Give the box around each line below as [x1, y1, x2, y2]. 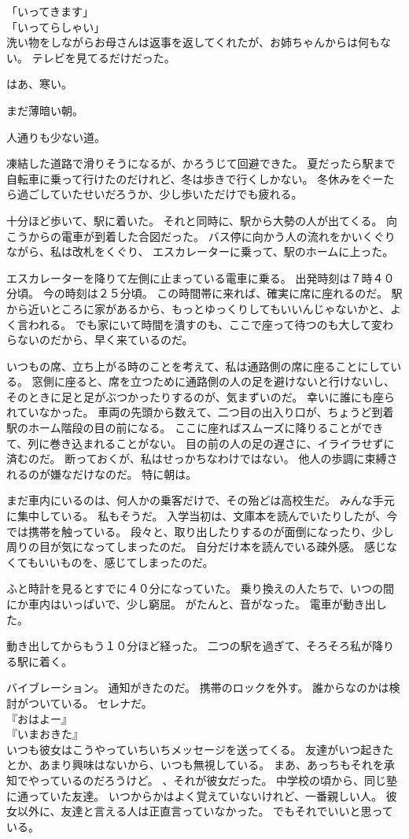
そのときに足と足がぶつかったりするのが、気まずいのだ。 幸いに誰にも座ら [6, 388, 395, 405]
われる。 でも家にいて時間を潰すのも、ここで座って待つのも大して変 [28, 316, 382, 332]
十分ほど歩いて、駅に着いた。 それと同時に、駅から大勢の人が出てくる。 [6, 212, 383, 228]
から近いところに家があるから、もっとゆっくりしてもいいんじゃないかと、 [6, 300, 391, 316]
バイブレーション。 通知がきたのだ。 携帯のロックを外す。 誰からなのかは [6, 679, 389, 696]
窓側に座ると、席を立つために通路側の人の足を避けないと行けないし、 [31, 373, 396, 390]
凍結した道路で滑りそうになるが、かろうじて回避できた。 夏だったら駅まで [6, 155, 396, 172]
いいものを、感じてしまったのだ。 [38, 553, 214, 570]
